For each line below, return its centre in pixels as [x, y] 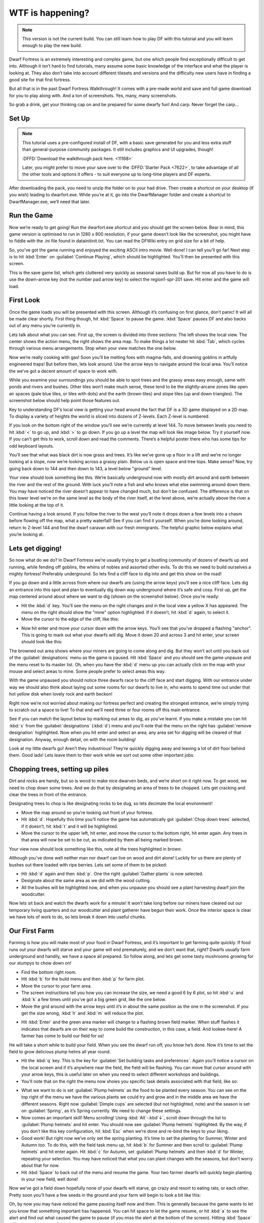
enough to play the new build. [52, 45]
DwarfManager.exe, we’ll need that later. [50, 202]
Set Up [20, 118]
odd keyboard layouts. [32, 446]
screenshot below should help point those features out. [65, 401]
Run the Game [31, 215]
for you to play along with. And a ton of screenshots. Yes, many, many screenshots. [93, 95]
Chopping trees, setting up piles [59, 769]
